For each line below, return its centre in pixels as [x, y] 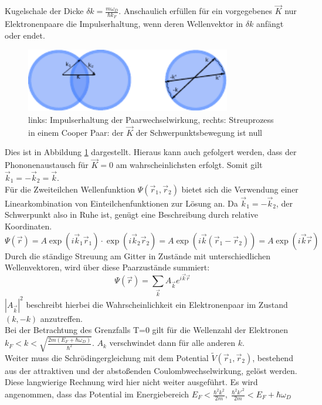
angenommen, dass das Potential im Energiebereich [97, 394]
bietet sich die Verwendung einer [240, 189]
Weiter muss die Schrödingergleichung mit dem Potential [107, 357]
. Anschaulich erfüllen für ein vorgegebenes [195, 11]
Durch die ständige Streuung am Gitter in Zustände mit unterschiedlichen [138, 255]
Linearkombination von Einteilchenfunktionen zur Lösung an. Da [121, 203]
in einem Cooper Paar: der [76, 132]
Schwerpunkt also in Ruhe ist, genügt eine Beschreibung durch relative [132, 214]
